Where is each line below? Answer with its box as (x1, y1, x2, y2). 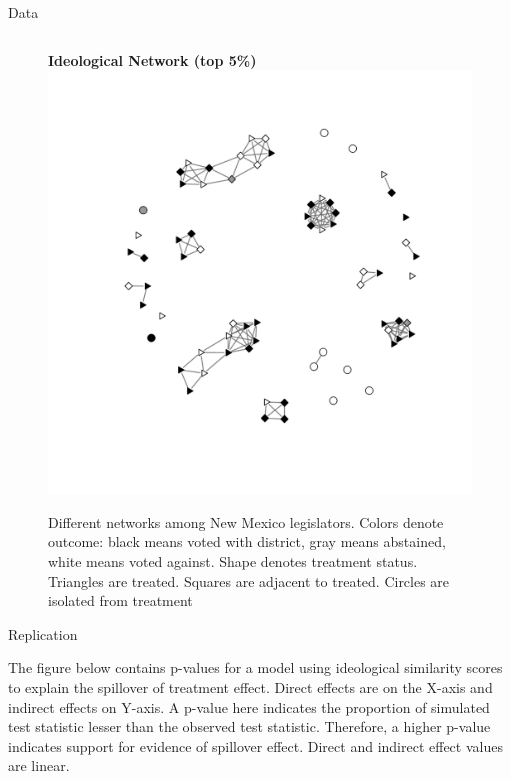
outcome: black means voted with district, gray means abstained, (48, 531, 446, 552)
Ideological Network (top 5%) (48, 49, 257, 70)
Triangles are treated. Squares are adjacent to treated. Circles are (48, 570, 450, 591)
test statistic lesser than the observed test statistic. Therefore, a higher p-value (8, 716, 491, 737)
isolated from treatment (48, 590, 193, 611)
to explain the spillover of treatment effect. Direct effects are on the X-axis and (8, 676, 493, 697)
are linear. (8, 755, 70, 776)
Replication (8, 623, 78, 644)
